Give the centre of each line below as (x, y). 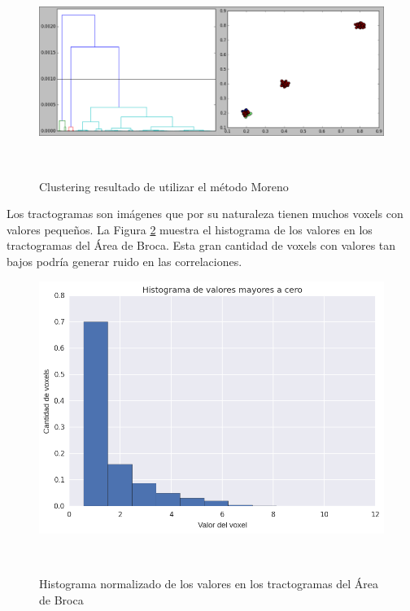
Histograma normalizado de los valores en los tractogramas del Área (209, 583)
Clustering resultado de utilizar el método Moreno (164, 186)
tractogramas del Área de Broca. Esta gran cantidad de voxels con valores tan (201, 245)
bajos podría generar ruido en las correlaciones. (124, 261)
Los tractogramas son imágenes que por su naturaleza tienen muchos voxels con (205, 214)
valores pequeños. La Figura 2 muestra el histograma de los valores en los (190, 229)
